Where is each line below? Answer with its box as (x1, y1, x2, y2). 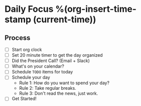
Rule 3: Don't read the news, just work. (19, 90, 98, 97)
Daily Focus (4, 3, 54, 15)
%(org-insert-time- (55, 3, 137, 15)
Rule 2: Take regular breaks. (19, 85, 76, 91)
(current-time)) (33, 14, 97, 25)
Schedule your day (11, 74, 50, 80)
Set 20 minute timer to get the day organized (11, 52, 103, 58)
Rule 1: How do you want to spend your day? (19, 80, 109, 86)
